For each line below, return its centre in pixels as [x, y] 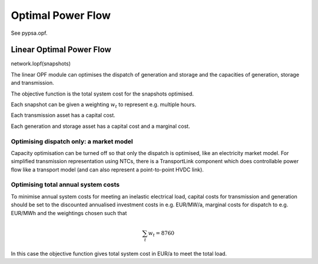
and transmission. [32, 83]
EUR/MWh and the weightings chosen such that [69, 213]
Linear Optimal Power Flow [61, 50]
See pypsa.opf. [29, 33]
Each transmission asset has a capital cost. [63, 115]
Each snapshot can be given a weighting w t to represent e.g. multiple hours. [104, 105]
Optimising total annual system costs [65, 184]
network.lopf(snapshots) [41, 64]
